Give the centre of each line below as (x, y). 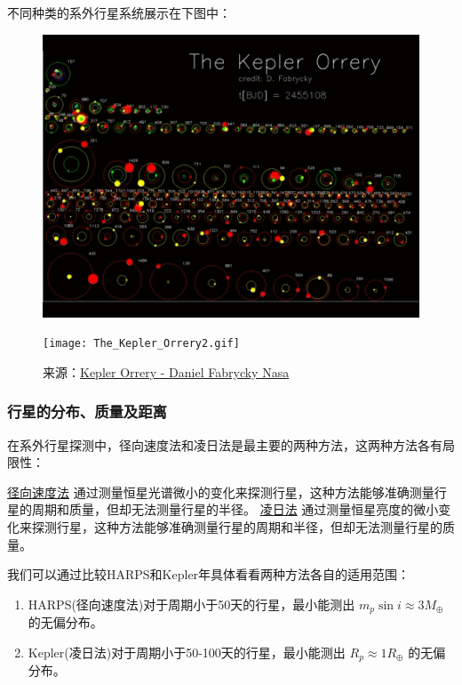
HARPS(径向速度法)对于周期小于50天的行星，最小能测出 (191, 604)
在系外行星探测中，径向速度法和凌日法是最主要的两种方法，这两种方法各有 (225, 444)
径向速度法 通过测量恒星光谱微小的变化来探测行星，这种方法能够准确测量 (221, 492)
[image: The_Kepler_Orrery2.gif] (141, 344)
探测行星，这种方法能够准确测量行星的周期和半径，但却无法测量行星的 (237, 527)
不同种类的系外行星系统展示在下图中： (119, 12)
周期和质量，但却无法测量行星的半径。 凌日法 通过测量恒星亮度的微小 (235, 509)
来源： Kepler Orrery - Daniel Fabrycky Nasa (166, 371)
